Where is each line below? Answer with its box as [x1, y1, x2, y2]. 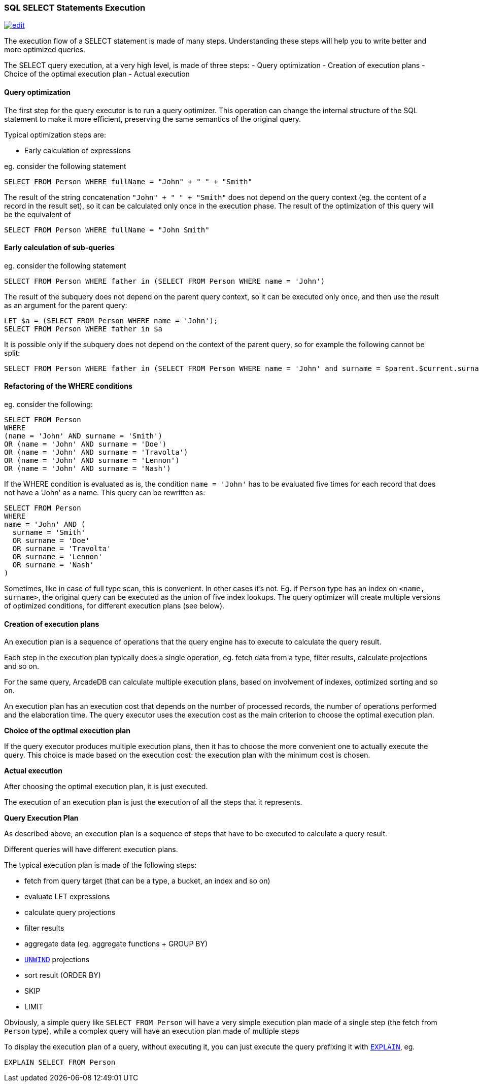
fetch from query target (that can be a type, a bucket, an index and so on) [24, 876, 270, 886]
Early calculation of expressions [24, 146, 131, 155]
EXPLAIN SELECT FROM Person [4, 1058, 116, 1067]
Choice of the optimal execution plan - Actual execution [4, 70, 190, 79]
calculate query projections [24, 908, 116, 917]
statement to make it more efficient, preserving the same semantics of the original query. [4, 114, 301, 123]
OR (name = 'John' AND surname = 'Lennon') [4, 456, 180, 465]
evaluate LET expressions [24, 892, 110, 901]
